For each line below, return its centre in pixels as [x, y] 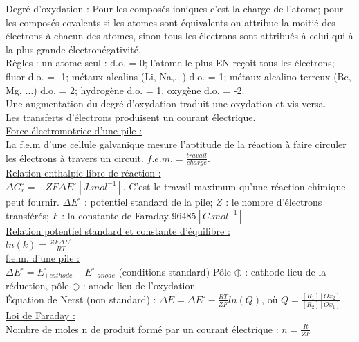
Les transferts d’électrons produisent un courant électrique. [131, 117]
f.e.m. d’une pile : [43, 257]
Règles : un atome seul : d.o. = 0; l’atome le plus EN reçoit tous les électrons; [170, 63]
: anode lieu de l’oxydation [139, 286]
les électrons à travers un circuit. [75, 157]
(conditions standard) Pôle [175, 271]
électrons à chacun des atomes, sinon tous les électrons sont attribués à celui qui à [179, 36]
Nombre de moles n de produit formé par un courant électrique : [142, 328]
